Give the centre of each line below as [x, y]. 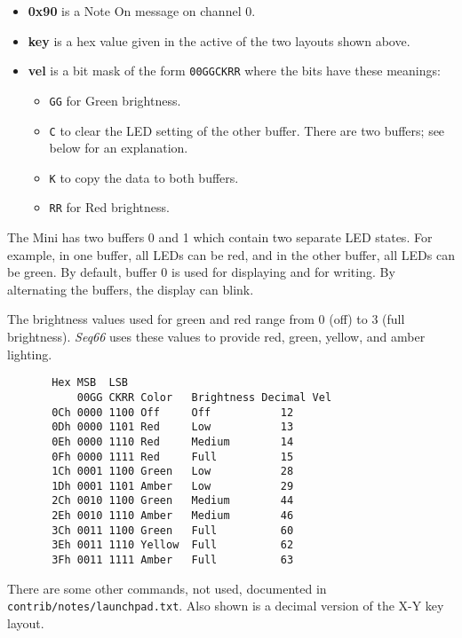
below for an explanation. [119, 148]
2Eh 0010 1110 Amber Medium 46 [173, 516]
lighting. [30, 354]
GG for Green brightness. [115, 100]
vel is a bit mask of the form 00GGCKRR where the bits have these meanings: [234, 71]
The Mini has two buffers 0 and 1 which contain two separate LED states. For [220, 237]
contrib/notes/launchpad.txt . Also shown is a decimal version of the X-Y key [226, 606]
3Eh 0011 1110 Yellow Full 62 [173, 545]
